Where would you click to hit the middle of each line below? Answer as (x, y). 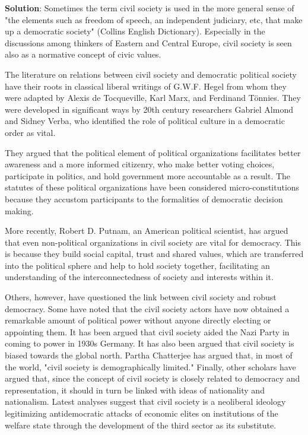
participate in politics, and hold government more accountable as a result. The (148, 175)
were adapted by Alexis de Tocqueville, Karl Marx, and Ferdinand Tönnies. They (153, 98)
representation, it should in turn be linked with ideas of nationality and (135, 390)
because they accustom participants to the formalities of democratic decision (144, 199)
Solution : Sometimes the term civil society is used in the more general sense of (150, 8)
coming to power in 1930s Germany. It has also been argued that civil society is (150, 343)
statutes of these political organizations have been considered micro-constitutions (152, 187)
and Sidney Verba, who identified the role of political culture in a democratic (145, 121)
